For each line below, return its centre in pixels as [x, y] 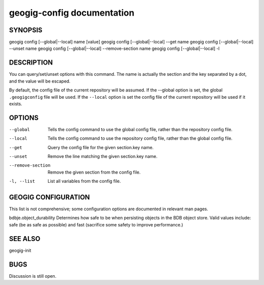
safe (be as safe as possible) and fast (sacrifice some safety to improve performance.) [96, 224]
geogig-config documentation [72, 13]
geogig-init [20, 250]
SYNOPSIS [26, 30]
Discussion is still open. [33, 276]
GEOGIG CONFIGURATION [49, 197]
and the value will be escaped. [40, 81]
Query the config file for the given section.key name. [101, 147]
